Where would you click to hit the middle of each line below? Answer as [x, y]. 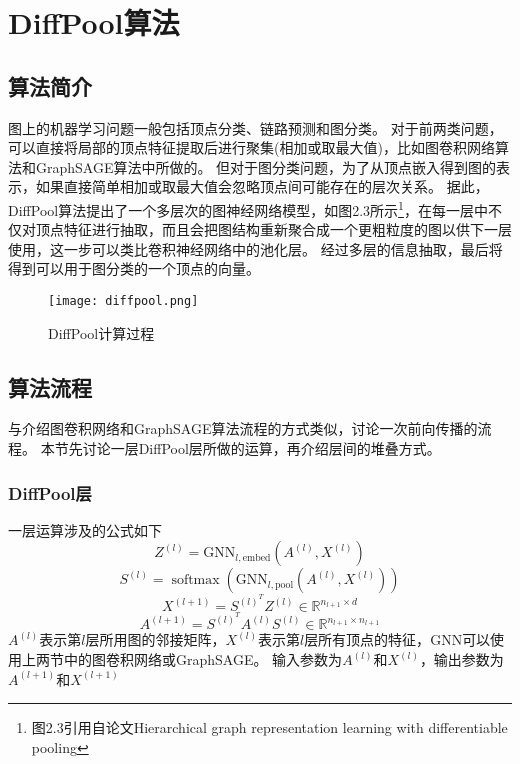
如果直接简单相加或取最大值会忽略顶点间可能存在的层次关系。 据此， [262, 186]
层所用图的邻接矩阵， [155, 639]
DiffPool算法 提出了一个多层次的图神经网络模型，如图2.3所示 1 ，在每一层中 [248, 208]
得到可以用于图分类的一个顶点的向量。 [134, 268]
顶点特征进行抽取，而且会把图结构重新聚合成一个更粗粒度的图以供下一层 [273, 229]
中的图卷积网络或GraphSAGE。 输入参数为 [203, 659]
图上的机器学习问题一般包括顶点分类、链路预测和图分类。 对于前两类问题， [255, 127]
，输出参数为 [461, 659]
